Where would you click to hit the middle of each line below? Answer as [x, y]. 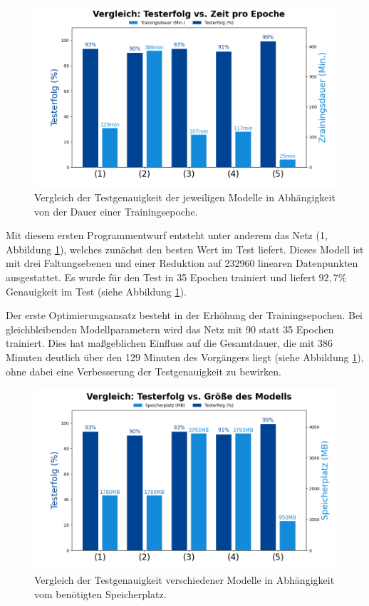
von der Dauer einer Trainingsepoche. [116, 211]
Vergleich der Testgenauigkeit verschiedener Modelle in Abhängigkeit [184, 580]
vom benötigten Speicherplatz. [100, 594]
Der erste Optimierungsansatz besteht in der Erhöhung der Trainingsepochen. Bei [184, 315]
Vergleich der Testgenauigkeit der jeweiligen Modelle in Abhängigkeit [185, 197]
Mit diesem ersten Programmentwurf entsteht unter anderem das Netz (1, [167, 235]
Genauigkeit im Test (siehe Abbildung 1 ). [96, 291]
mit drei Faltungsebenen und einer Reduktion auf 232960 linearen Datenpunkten [182, 263]
